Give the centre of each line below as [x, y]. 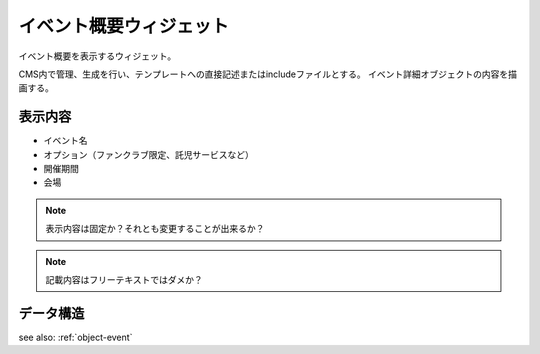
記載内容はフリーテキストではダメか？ [124, 279]
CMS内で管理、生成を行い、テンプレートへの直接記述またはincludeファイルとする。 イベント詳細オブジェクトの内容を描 [268, 74]
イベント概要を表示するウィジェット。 [97, 56]
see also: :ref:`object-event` [75, 337]
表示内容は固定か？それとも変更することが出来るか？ [155, 229]
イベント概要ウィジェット [124, 26]
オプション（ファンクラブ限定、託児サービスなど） [148, 154]
